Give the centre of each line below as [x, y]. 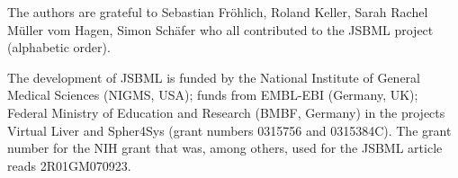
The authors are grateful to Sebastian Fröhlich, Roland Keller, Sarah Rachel [218, 12]
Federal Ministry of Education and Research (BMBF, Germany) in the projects [226, 112]
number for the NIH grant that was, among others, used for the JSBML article [225, 148]
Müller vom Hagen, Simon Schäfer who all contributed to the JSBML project [220, 29]
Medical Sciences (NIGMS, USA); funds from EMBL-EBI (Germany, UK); [213, 95]
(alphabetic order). [59, 47]
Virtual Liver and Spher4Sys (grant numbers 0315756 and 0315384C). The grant [229, 130]
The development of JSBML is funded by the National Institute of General [214, 77]
